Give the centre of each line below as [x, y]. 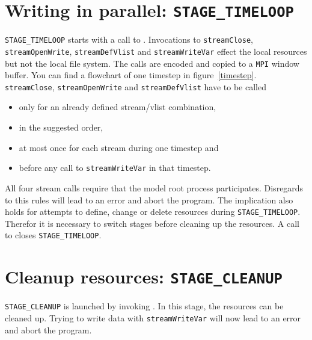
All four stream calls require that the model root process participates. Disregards [154, 187]
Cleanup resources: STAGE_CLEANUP [144, 277]
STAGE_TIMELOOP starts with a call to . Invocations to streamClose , [129, 39]
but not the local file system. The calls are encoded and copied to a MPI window [152, 63]
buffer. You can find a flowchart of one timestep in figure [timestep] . [131, 75]
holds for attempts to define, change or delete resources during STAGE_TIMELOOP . [153, 212]
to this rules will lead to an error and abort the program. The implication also [149, 199]
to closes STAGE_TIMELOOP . [53, 235]
